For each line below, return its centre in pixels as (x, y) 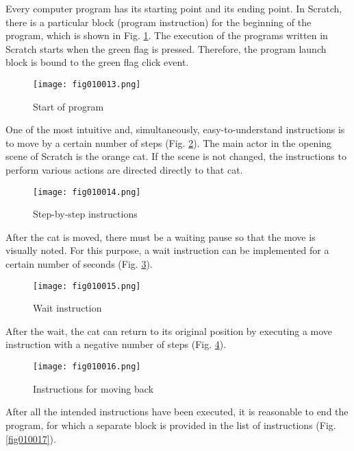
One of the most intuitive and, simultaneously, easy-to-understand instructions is (175, 129)
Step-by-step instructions (85, 214)
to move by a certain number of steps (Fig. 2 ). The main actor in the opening (169, 142)
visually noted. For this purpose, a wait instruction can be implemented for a (167, 250)
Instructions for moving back (93, 388)
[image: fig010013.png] (87, 84)
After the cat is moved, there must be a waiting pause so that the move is (161, 236)
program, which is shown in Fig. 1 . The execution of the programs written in (167, 35)
